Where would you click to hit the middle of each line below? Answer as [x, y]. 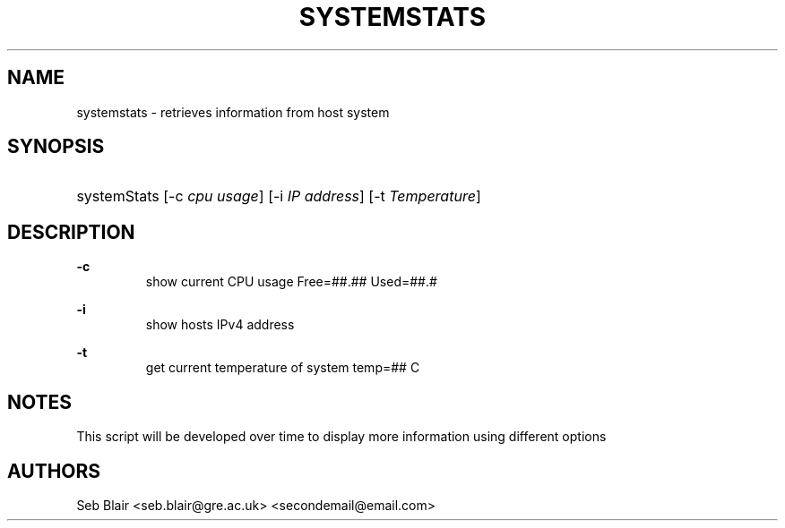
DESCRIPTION [71, 232]
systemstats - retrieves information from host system [233, 112]
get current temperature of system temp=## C [283, 368]
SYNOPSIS [56, 147]
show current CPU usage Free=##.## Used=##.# [291, 282]
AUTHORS [54, 471]
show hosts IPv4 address [220, 325]
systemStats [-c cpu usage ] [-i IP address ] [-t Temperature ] [279, 196]
